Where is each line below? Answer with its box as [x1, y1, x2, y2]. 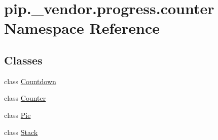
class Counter [4, 93, 46, 103]
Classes [4, 52, 43, 67]
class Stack [4, 126, 38, 137]
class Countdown [4, 76, 56, 86]
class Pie [4, 109, 31, 120]
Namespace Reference [4, 18, 160, 38]
